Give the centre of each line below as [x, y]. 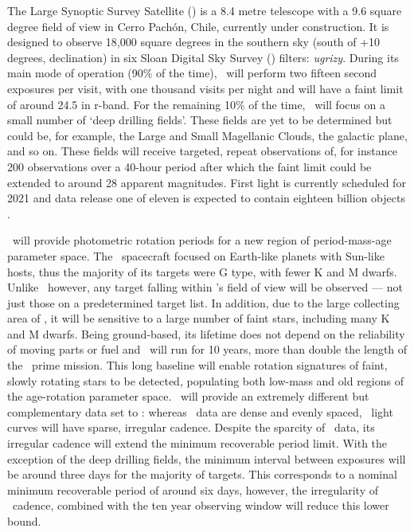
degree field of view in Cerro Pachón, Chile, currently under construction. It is [198, 26]
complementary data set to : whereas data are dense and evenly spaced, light [200, 411]
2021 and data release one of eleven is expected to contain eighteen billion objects [206, 198]
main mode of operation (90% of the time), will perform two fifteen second [192, 73]
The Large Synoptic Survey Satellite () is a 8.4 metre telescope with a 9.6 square [205, 10]
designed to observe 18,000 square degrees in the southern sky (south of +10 [194, 42]
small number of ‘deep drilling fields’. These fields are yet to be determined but [200, 120]
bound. [24, 521]
